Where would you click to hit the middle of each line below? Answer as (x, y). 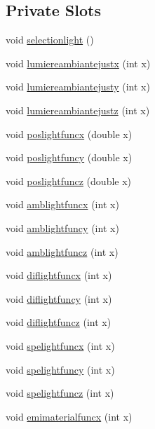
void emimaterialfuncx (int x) (69, 416)
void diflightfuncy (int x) (59, 298)
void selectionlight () (50, 40)
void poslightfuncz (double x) (69, 181)
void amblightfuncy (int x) (62, 227)
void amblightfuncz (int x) (62, 251)
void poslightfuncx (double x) (69, 134)
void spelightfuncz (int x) (60, 393)
